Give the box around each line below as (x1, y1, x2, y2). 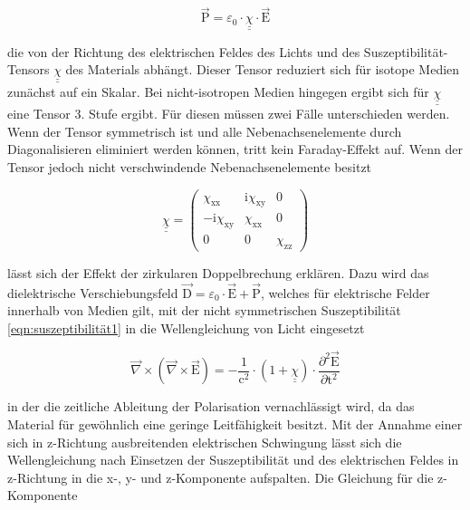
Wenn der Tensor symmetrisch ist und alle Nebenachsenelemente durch (7, 121, 402, 140)
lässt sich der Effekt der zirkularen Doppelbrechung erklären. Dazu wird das (7, 264, 429, 283)
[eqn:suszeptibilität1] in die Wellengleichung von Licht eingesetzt (7, 319, 365, 338)
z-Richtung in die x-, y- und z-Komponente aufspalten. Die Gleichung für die (7, 467, 434, 486)
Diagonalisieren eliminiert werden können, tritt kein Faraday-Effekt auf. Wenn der (7, 140, 464, 159)
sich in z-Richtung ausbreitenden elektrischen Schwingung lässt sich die (7, 432, 402, 451)
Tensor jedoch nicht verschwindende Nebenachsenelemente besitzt (7, 157, 372, 176)
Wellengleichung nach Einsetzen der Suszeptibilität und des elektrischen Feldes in (7, 450, 459, 469)
